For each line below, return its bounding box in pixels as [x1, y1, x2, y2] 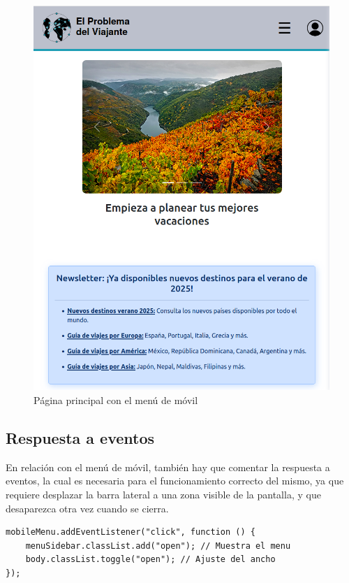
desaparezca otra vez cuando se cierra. [6, 501, 169, 515]
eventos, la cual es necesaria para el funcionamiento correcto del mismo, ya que [6, 473, 344, 488]
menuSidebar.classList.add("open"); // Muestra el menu [25, 540, 291, 551]
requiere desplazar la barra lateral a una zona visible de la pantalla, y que [6, 487, 321, 501]
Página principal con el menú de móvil [34, 392, 198, 407]
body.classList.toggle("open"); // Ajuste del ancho [25, 554, 276, 565]
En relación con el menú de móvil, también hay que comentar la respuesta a [6, 459, 330, 474]
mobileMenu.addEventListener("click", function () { [6, 527, 255, 538]
